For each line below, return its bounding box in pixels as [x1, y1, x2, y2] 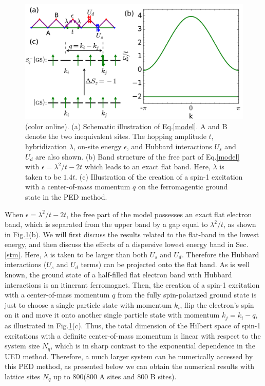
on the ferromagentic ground [138, 181, 228, 192]
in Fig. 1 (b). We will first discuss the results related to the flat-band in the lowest [5, 229, 259, 239]
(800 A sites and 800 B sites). [83, 371, 177, 381]
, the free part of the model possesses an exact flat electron [66, 208, 252, 219]
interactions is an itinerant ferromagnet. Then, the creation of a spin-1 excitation [5, 279, 260, 290]
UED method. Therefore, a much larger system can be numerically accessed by [5, 350, 253, 361]
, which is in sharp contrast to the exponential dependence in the [50, 340, 255, 351]
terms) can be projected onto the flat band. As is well [81, 259, 250, 270]
